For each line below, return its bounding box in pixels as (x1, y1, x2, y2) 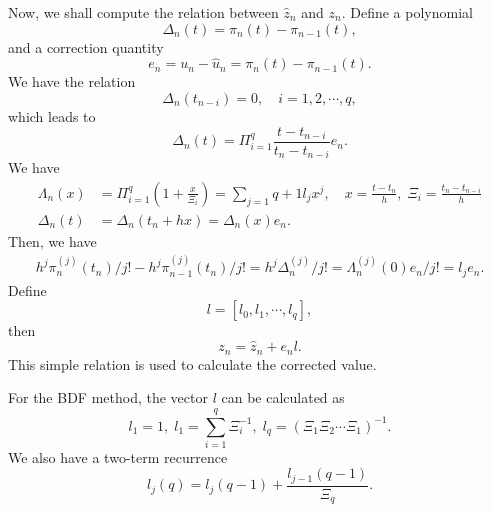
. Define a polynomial (341, 2, 473, 22)
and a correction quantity (8, 36, 164, 57)
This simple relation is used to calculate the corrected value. (8, 353, 377, 374)
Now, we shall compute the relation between (8, 2, 279, 22)
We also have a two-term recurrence (8, 446, 228, 467)
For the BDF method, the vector (8, 387, 208, 408)
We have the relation (8, 71, 136, 92)
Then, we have (8, 230, 97, 251)
